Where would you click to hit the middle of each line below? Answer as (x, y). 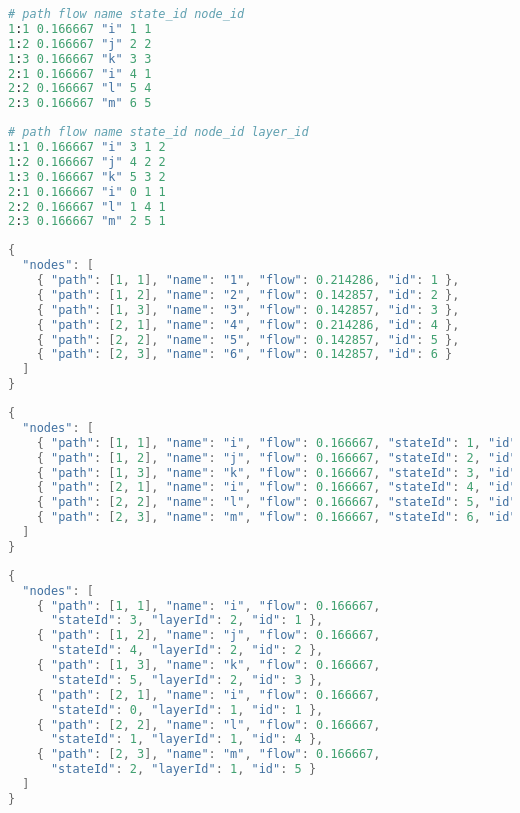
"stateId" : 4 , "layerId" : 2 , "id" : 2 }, (187, 650)
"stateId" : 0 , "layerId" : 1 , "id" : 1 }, (187, 709)
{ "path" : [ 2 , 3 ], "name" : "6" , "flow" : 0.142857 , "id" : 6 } (244, 354)
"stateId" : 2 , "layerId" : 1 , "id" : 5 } (183, 769)
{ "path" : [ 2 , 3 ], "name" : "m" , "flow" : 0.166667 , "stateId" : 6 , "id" (276, 517)
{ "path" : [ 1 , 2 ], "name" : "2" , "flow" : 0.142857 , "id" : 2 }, (248, 294)
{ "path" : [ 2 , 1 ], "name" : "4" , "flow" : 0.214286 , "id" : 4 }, (248, 324)
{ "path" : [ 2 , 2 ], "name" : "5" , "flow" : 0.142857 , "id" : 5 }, (248, 339)
